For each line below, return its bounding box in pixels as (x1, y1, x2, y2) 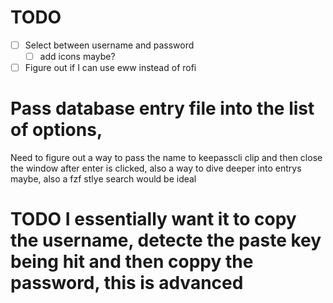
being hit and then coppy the (10, 251, 254, 273)
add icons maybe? (39, 51, 116, 62)
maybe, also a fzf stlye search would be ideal (10, 173, 197, 185)
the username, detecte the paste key (10, 229, 322, 252)
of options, (10, 119, 103, 141)
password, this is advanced (10, 272, 244, 295)
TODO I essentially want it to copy (10, 208, 297, 231)
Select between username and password (24, 39, 195, 51)
